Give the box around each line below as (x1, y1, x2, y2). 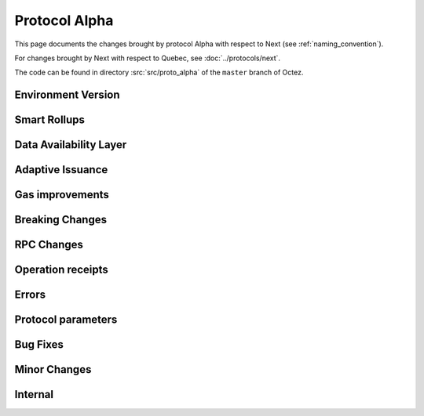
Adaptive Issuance (14, 163, 108, 176)
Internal (14, 388, 54, 401)
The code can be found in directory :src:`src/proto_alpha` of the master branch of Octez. (14, 67, 304, 78)
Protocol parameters (14, 313, 118, 327)
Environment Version (14, 89, 121, 102)
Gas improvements (14, 188, 110, 201)
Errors (14, 288, 46, 302)
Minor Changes (14, 363, 92, 376)
